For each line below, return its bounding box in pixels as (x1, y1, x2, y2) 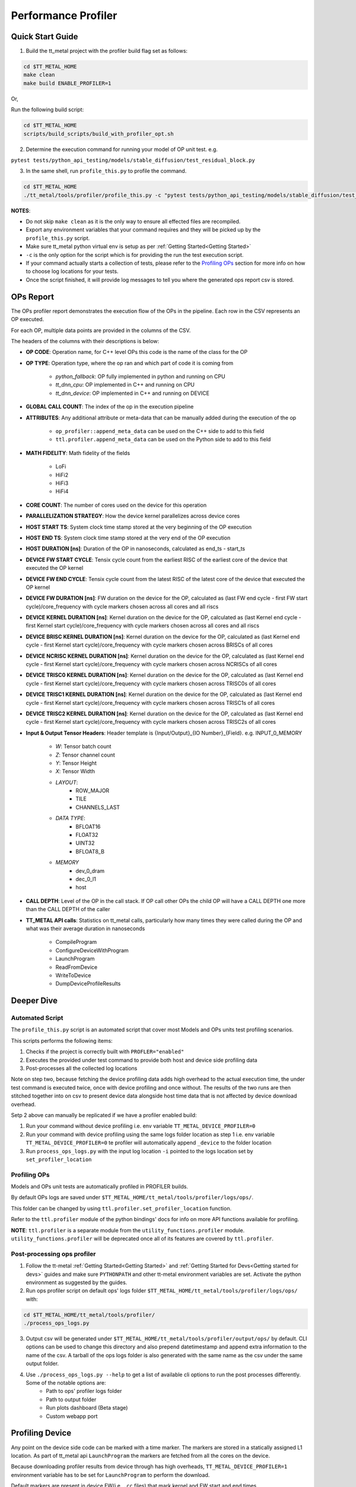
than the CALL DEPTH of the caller (26, 906, 110, 913)
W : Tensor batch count (55, 743, 112, 750)
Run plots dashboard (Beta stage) (46, 1404, 128, 1411)
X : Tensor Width (55, 768, 95, 775)
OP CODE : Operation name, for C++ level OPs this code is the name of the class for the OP (26, 349, 248, 356)
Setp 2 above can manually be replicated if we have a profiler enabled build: (11, 1111, 197, 1118)
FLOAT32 (75, 832, 98, 839)
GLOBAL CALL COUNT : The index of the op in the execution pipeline (26, 403, 194, 410)
